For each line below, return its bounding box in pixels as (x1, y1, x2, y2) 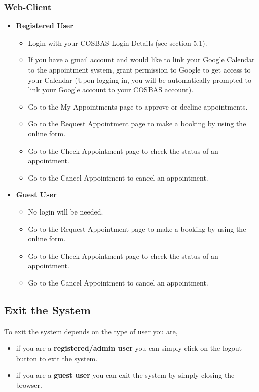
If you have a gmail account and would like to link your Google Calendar (28, 54, 255, 65)
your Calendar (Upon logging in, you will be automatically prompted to (28, 74, 251, 85)
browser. (16, 380, 42, 390)
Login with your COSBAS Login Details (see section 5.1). (28, 37, 207, 48)
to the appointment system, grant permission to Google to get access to (28, 64, 251, 75)
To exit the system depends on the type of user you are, (4, 326, 178, 336)
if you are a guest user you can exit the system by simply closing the (16, 370, 235, 380)
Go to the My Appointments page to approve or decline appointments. (28, 101, 248, 112)
